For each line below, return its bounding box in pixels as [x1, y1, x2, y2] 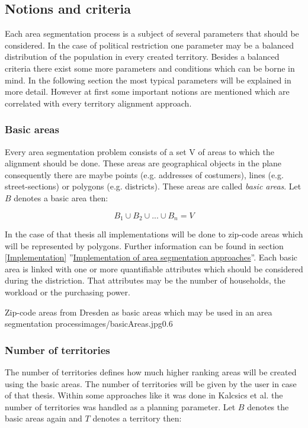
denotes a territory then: [92, 412, 182, 424]
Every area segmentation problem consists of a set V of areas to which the [5, 145, 274, 157]
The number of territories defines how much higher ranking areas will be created [5, 365, 297, 378]
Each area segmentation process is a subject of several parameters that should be [5, 27, 299, 40]
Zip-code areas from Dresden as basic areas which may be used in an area [5, 305, 272, 318]
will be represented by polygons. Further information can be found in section [5, 239, 284, 252]
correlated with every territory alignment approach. [5, 96, 192, 109]
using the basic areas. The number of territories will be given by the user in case [5, 377, 297, 390]
